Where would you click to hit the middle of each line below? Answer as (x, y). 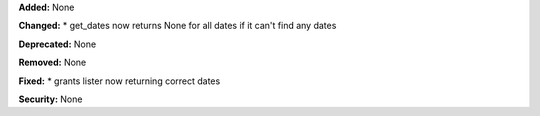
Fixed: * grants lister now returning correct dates (119, 81)
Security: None (50, 99)
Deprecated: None (57, 44)
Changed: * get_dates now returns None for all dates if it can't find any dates (177, 26)
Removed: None (52, 62)
